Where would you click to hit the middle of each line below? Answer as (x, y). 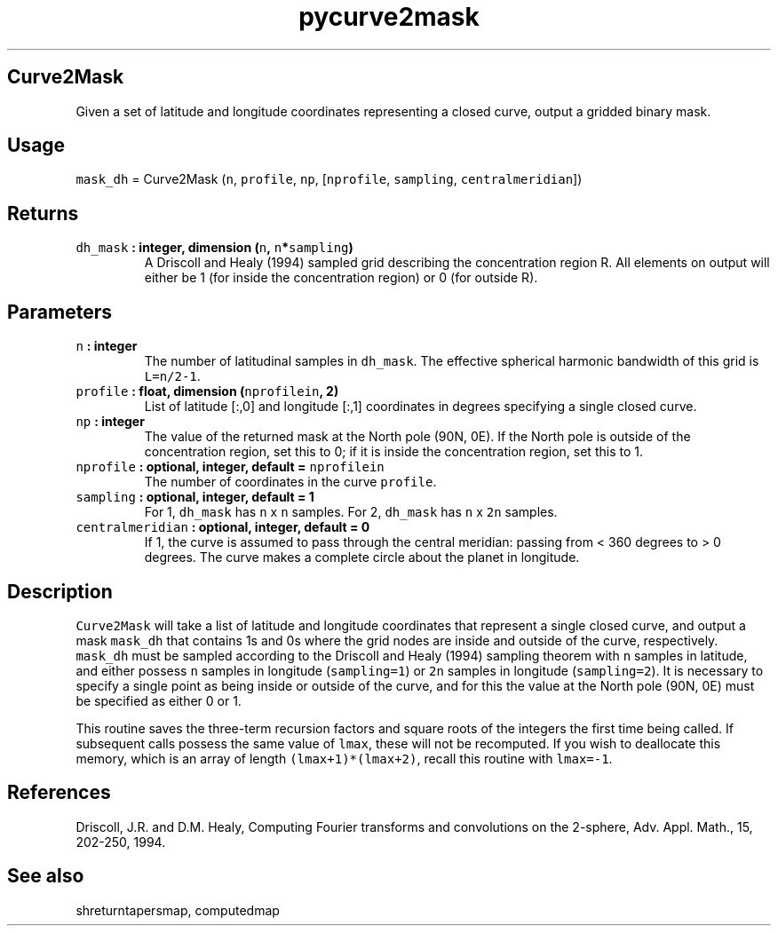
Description (60, 591)
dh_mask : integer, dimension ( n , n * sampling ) (214, 248)
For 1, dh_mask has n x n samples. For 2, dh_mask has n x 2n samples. (351, 512)
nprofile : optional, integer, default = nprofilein (230, 467)
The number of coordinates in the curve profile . (290, 482)
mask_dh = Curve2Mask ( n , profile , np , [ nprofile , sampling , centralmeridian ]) (329, 179)
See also (46, 876)
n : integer (107, 346)
